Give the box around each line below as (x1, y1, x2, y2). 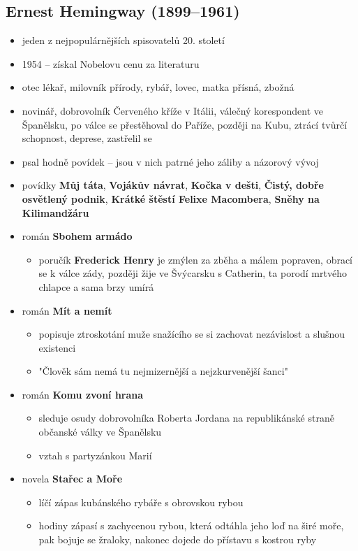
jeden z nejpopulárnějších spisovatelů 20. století (22, 33, 225, 48)
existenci (38, 340, 76, 355)
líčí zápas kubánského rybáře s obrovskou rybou (38, 494, 244, 509)
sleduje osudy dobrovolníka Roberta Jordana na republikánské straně (38, 410, 334, 425)
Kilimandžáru (22, 205, 89, 220)
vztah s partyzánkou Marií (38, 448, 152, 462)
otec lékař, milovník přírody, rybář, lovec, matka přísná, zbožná (22, 80, 294, 94)
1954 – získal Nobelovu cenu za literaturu (22, 56, 200, 71)
